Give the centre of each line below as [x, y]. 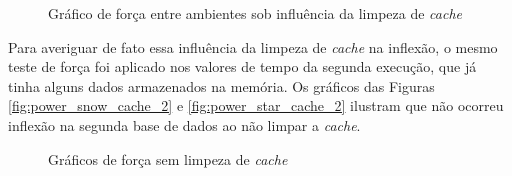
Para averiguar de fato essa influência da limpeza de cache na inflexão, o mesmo [253, 46]
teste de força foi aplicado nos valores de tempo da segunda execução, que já [242, 66]
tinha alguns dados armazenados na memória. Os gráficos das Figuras [221, 85]
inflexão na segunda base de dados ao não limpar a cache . [184, 124]
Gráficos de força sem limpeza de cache [168, 158]
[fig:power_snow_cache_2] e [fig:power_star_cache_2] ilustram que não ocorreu [256, 105]
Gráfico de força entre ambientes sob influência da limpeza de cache [255, 13]
